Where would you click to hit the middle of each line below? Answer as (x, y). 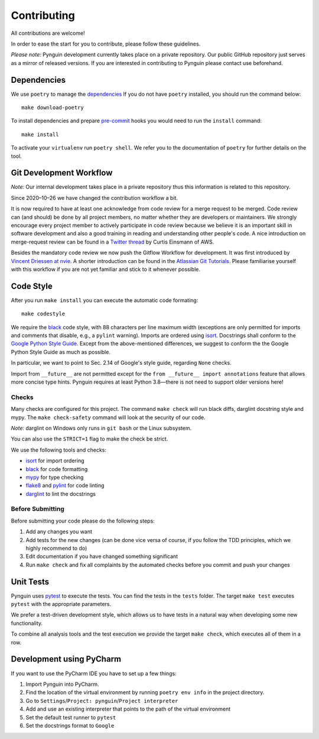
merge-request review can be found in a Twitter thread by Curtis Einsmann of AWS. (113, 242)
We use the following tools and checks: (58, 450)
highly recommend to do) (56, 548)
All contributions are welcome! (48, 33)
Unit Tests (30, 581)
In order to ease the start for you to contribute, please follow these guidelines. (106, 44)
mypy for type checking (55, 477)
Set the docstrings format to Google (70, 725)
